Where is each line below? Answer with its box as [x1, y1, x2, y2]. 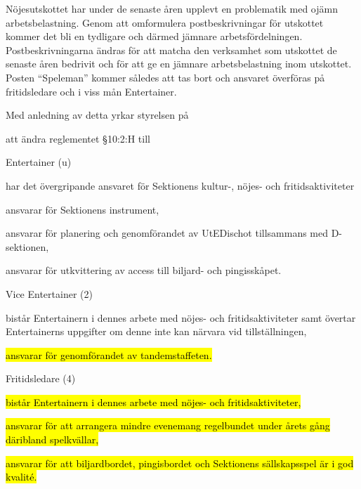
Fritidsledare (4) [6, 371, 76, 386]
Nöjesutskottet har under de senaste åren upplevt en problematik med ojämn [6, 1, 338, 15]
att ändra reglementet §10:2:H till [6, 131, 150, 145]
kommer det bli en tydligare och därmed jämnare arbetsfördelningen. [6, 29, 303, 44]
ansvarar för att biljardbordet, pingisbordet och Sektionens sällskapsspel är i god [6, 455, 354, 470]
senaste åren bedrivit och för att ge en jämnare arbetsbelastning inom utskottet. [6, 56, 352, 71]
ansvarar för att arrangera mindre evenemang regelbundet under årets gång [6, 418, 330, 433]
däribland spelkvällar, [6, 432, 99, 447]
